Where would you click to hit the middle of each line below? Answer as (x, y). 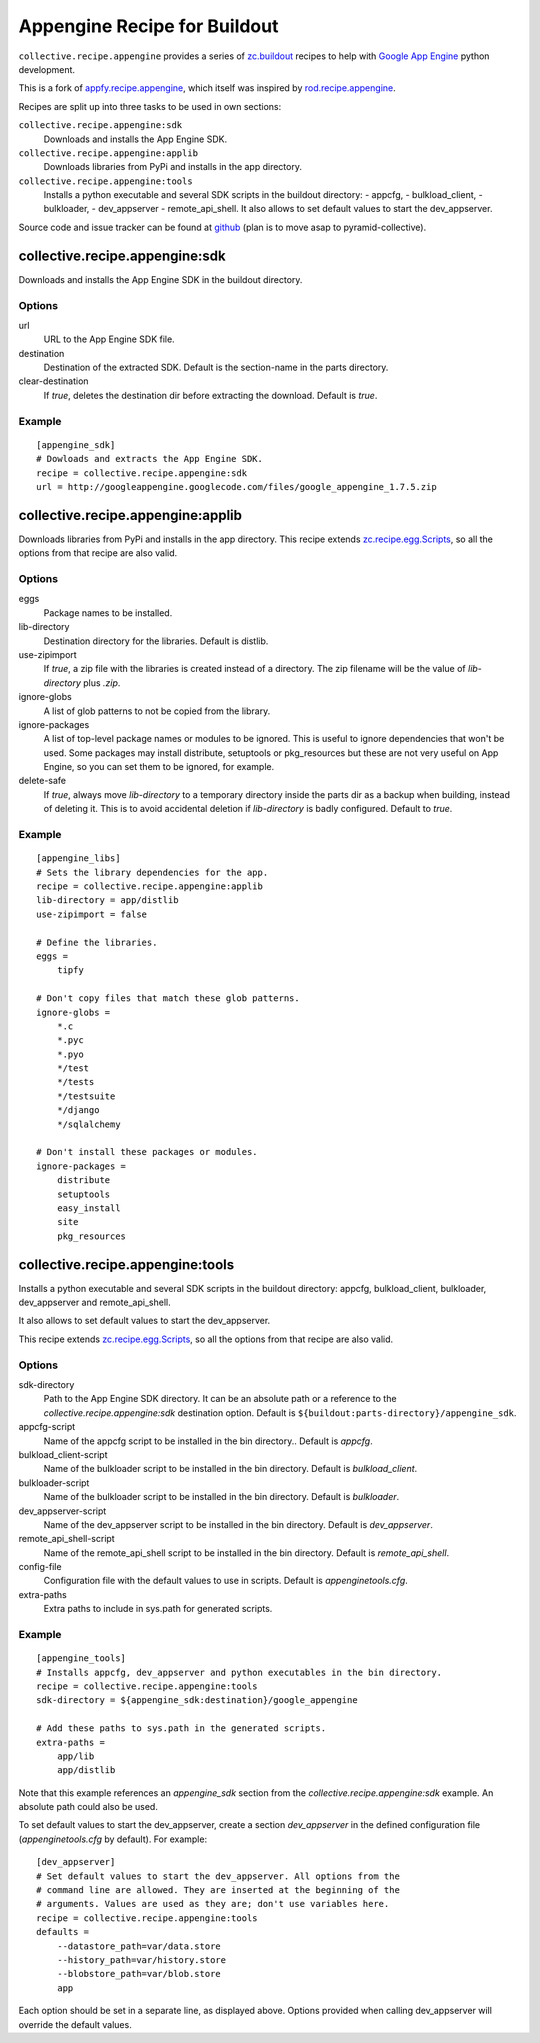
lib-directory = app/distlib (107, 900)
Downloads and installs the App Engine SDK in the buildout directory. (160, 279)
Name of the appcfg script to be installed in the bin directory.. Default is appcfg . (208, 1441)
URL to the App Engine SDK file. (109, 339)
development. (46, 69)
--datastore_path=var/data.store (139, 1946)
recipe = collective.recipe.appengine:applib (150, 886)
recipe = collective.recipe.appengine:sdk (142, 473)
